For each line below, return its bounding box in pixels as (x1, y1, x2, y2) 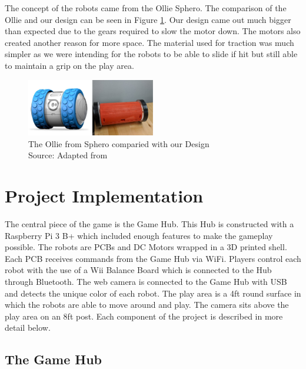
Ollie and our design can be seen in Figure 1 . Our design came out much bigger (5, 13, 291, 25)
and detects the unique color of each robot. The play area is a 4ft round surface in (5, 287, 301, 299)
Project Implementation (5, 184, 204, 208)
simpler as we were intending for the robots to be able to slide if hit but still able (5, 48, 298, 60)
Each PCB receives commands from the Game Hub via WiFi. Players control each (5, 252, 301, 264)
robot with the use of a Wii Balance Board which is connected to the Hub (5, 264, 272, 276)
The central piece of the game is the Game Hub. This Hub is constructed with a (5, 218, 294, 230)
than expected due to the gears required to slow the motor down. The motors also (5, 25, 301, 37)
